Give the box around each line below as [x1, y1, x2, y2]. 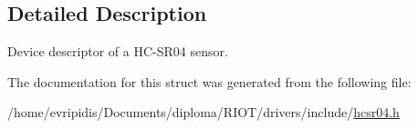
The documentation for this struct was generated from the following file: [7, 72, 412, 91]
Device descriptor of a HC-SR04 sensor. [7, 42, 228, 61]
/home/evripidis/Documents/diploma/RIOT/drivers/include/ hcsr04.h [7, 103, 400, 122]
